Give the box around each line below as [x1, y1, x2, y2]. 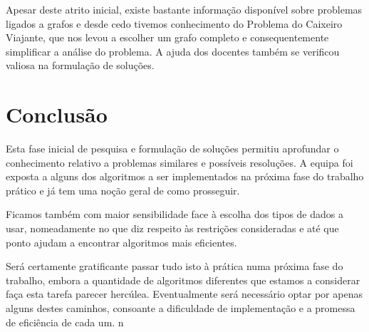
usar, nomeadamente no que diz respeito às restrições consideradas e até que [6, 221, 339, 236]
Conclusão [6, 100, 108, 129]
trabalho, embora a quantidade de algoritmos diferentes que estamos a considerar [6, 272, 360, 287]
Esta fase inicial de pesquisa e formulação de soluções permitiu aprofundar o [6, 141, 339, 156]
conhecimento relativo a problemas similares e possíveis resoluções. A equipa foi [6, 155, 353, 170]
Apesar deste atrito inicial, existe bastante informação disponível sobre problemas [6, 2, 363, 16]
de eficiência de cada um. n [6, 314, 124, 329]
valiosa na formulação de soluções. [6, 58, 155, 73]
